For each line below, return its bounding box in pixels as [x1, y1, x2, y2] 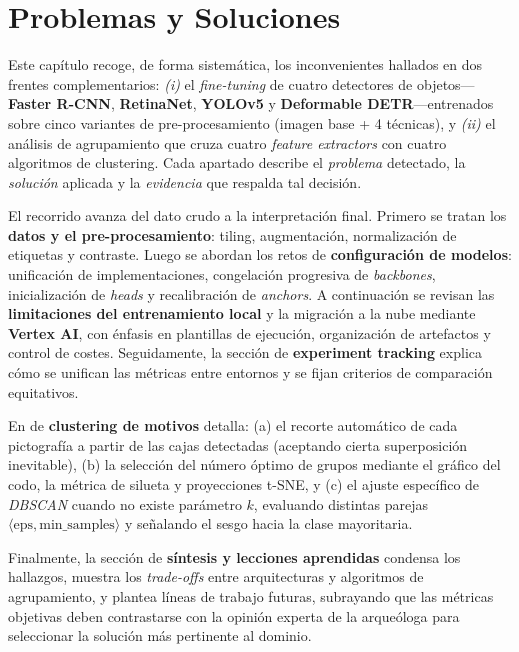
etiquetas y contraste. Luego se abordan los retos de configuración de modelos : [8, 244, 512, 265]
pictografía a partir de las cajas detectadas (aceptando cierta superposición [8, 434, 468, 455]
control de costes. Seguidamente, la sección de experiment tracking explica [8, 342, 482, 363]
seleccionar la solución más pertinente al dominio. [8, 625, 312, 646]
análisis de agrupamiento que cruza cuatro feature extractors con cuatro [8, 132, 447, 153]
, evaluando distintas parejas [253, 493, 428, 514]
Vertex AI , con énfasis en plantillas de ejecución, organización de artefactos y [8, 322, 491, 343]
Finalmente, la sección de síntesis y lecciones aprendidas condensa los [8, 546, 461, 567]
